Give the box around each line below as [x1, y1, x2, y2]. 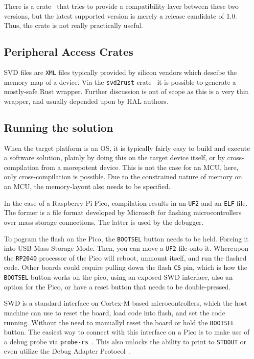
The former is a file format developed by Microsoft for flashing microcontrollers [4, 207, 242, 217]
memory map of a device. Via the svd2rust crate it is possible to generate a [4, 76, 236, 87]
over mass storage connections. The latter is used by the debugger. [4, 216, 204, 227]
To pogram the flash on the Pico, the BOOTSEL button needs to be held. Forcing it [4, 233, 249, 243]
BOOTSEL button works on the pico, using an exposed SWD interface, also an [4, 272, 233, 282]
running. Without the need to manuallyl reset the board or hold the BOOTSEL [4, 317, 235, 327]
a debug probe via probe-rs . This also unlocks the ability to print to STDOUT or [4, 336, 246, 346]
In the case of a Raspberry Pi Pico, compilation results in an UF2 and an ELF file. [4, 197, 248, 208]
